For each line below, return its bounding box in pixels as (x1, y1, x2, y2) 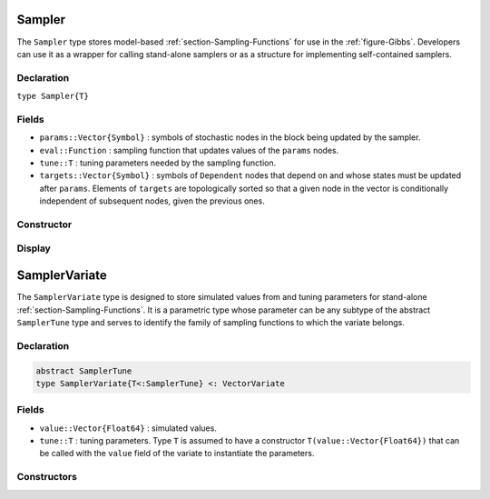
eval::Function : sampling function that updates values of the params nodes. (39, 145, 339, 155)
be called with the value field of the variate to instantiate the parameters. (39, 448, 315, 459)
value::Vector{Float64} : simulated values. (39, 423, 217, 434)
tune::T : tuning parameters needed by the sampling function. (39, 157, 277, 168)
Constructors (16, 471, 77, 484)
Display (16, 242, 52, 254)
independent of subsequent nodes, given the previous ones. (39, 195, 265, 206)
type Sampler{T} (16, 91, 90, 102)
